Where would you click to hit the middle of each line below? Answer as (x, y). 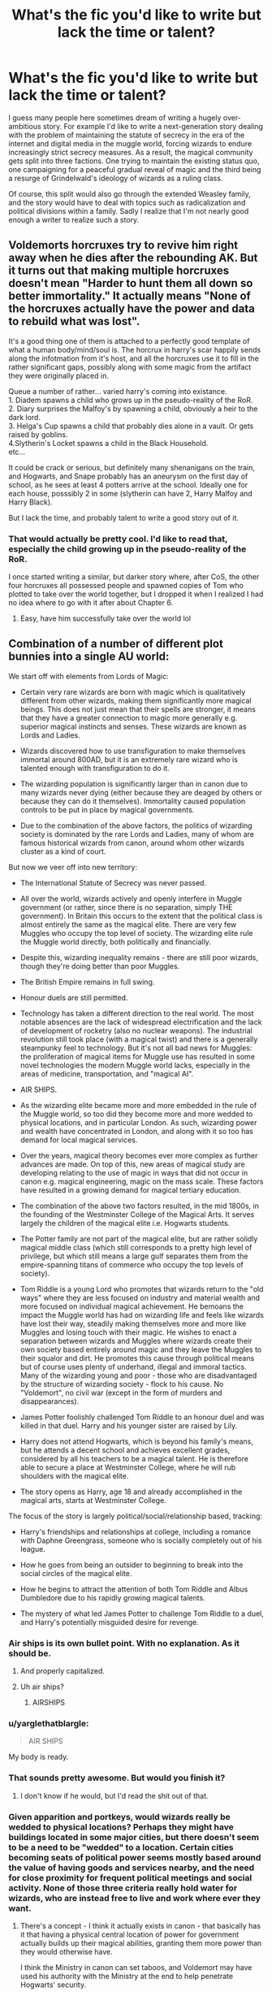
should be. (30, 1653)
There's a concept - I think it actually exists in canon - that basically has (140, 1926)
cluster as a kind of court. (63, 851)
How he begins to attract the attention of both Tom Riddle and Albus (134, 1589)
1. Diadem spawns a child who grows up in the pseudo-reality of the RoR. (131, 400)
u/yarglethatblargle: (49, 1724)
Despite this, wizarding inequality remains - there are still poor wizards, (139, 957)
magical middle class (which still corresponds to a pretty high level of (136, 1247)
